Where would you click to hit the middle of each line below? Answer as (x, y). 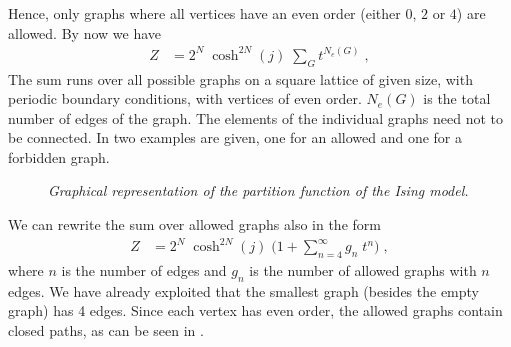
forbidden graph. (59, 156)
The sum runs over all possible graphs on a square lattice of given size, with (240, 78)
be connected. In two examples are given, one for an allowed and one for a (235, 137)
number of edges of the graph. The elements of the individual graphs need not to (256, 117)
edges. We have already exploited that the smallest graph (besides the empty (243, 290)
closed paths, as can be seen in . (106, 329)
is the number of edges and (144, 270)
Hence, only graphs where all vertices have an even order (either (204, 13)
